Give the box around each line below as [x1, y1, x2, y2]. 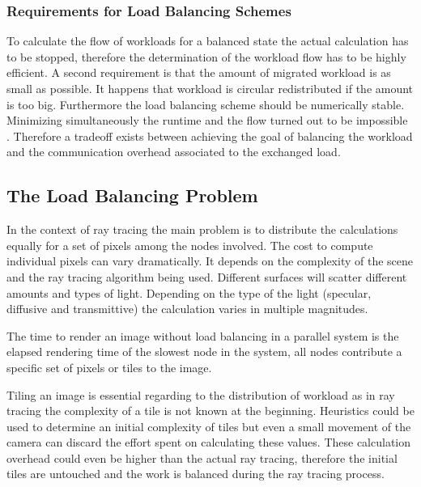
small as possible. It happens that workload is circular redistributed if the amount [6, 80, 414, 96]
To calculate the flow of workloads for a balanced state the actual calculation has [6, 32, 409, 49]
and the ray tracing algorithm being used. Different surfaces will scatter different [6, 268, 407, 285]
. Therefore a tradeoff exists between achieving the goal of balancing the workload [6, 127, 413, 144]
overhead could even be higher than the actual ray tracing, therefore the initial [6, 449, 398, 466]
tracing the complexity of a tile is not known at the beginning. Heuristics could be [6, 402, 415, 419]
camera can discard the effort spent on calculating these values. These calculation [6, 434, 410, 451]
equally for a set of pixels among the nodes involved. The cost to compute [6, 236, 373, 253]
